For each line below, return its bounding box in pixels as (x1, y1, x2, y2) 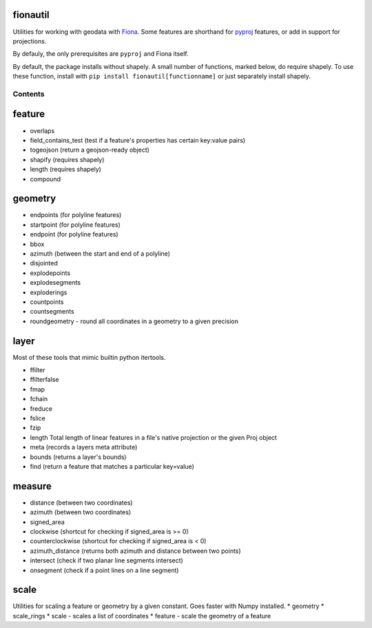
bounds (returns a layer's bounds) (30, 452, 127, 461)
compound (30, 174, 61, 183)
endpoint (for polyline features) (30, 230, 118, 239)
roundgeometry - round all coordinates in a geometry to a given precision (30, 317, 239, 325)
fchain (30, 395, 48, 403)
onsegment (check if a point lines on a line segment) (30, 566, 179, 574)
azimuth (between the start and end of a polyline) (30, 249, 170, 258)
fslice (30, 414, 46, 422)
